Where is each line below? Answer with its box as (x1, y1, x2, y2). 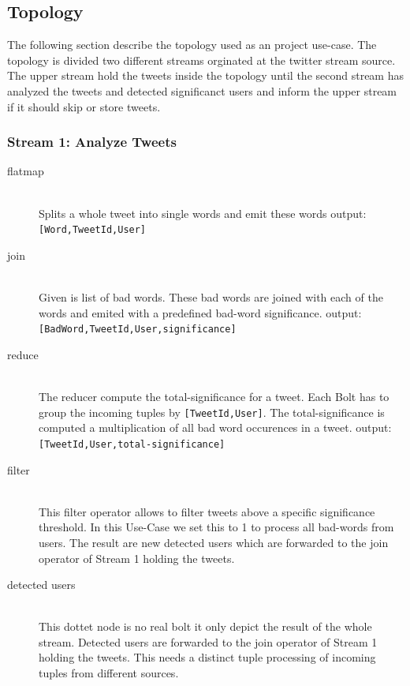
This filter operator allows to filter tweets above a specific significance (39, 503, 375, 519)
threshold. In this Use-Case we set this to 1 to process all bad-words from (39, 519, 394, 535)
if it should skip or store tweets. (7, 98, 161, 114)
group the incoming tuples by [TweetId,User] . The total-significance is (39, 403, 385, 420)
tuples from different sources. (39, 665, 179, 681)
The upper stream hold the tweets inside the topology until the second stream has (7, 67, 404, 84)
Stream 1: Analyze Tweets (7, 132, 177, 152)
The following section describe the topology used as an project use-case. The (7, 36, 377, 53)
